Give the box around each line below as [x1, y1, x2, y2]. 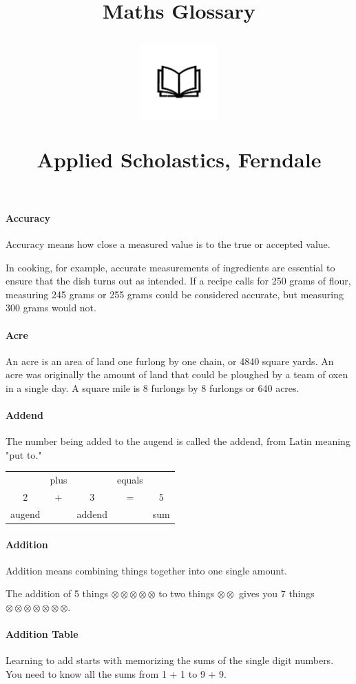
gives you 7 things [238, 586, 315, 601]
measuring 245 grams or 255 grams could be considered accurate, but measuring [6, 287, 344, 301]
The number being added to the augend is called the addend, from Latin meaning [6, 434, 350, 448]
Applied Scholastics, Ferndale [36, 145, 322, 173]
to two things [158, 586, 215, 601]
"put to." [6, 447, 42, 462]
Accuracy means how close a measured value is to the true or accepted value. [6, 236, 331, 251]
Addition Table [6, 627, 78, 641]
